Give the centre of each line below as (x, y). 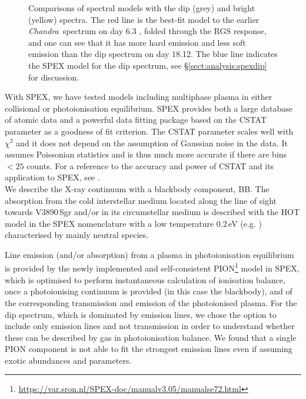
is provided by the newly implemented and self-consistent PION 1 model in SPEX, (152, 267)
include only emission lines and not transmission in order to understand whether (150, 326)
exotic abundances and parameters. (68, 360)
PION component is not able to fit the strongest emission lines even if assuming (149, 349)
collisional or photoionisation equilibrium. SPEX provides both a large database (149, 108)
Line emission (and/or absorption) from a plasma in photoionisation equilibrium (149, 254)
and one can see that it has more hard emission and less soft (137, 42)
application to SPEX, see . (52, 177)
